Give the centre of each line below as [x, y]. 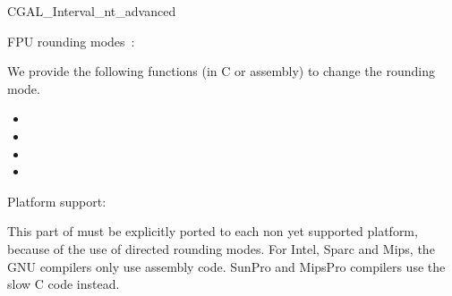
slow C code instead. [64, 284]
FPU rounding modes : [71, 41]
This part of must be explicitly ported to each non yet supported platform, [213, 231]
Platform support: [57, 201]
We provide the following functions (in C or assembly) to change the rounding [221, 71]
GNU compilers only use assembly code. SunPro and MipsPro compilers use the [226, 266]
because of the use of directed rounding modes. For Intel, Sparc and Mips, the [221, 248]
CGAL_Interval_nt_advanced [92, 11]
